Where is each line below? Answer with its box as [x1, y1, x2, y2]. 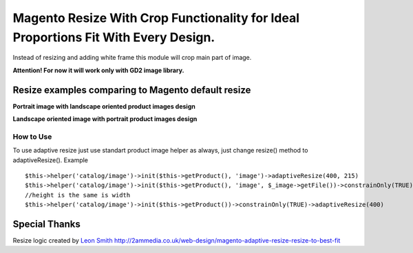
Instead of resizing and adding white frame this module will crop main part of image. [12, 54, 252, 62]
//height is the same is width [25, 191, 131, 199]
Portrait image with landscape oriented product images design [12, 102, 195, 110]
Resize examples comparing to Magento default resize [12, 84, 251, 96]
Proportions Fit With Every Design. [12, 30, 215, 45]
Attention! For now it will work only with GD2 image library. [12, 66, 184, 74]
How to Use [12, 131, 52, 141]
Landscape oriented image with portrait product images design [12, 115, 198, 123]
